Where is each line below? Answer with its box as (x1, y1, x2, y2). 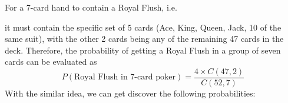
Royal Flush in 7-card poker (74, 73, 176, 82)
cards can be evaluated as (5, 55, 97, 68)
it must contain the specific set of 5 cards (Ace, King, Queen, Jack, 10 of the (5, 21, 282, 33)
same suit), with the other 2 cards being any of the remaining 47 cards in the (5, 32, 284, 45)
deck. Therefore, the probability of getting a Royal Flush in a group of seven (5, 44, 281, 56)
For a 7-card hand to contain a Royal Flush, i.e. (5, 1, 177, 13)
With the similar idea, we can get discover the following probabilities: (5, 87, 256, 99)
